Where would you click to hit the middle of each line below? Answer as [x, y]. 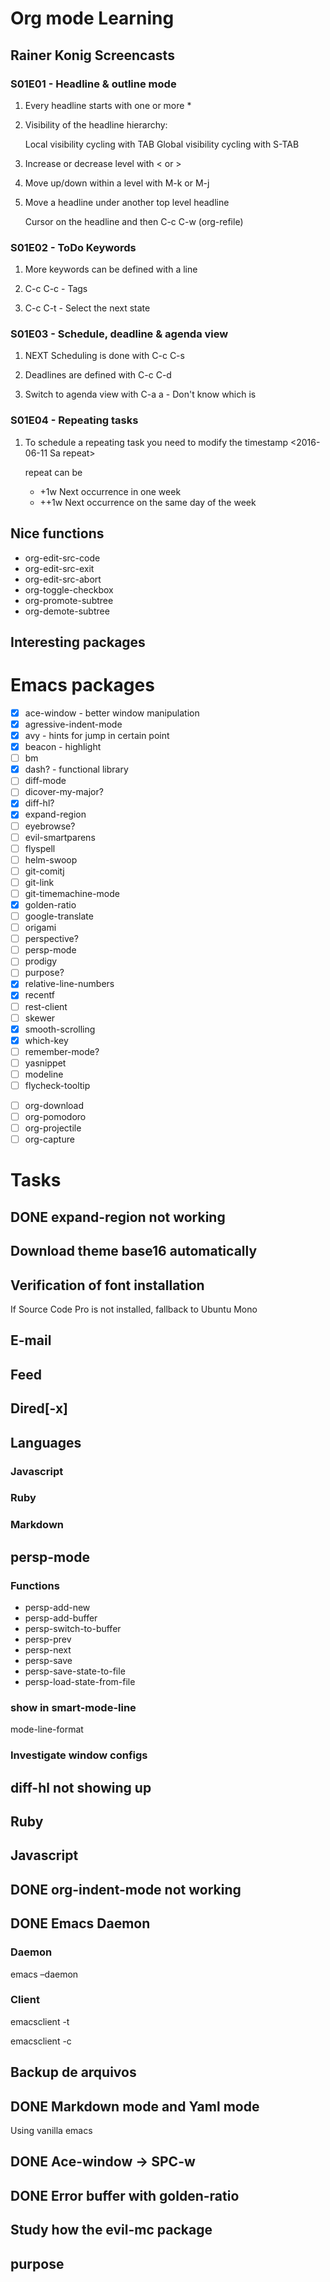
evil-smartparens [60, 837]
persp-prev [48, 1639]
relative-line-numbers [69, 984]
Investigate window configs [79, 1755]
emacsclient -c [41, 2041]
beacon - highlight [63, 747]
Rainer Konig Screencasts [92, 55]
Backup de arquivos [73, 2072]
